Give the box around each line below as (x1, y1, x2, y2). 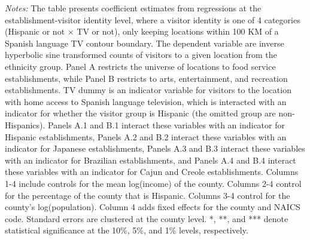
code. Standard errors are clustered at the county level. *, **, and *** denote (5, 212, 288, 224)
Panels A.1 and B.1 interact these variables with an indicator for (48, 118, 285, 131)
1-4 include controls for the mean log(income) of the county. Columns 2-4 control (5, 177, 302, 189)
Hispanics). (5, 118, 45, 131)
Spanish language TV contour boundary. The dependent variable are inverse (5, 36, 284, 49)
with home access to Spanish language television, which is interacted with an (5, 95, 287, 107)
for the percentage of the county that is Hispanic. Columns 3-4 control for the (5, 189, 290, 201)
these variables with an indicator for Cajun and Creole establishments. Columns (5, 165, 299, 178)
